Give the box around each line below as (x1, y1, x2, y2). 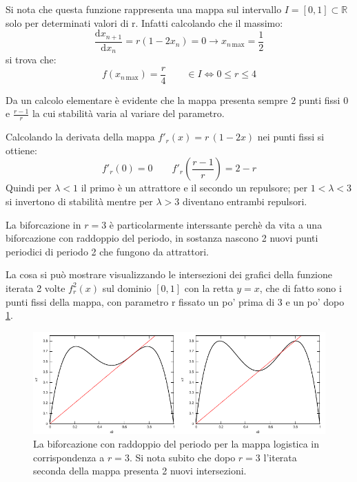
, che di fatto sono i (259, 280, 342, 295)
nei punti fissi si (257, 129, 325, 144)
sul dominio (102, 280, 152, 295)
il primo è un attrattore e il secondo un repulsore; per (81, 180, 307, 195)
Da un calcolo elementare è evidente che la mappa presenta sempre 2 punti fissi (6, 92, 340, 107)
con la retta (184, 280, 234, 295)
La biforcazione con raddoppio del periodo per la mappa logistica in (33, 437, 320, 450)
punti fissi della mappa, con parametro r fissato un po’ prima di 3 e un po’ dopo (6, 294, 345, 308)
